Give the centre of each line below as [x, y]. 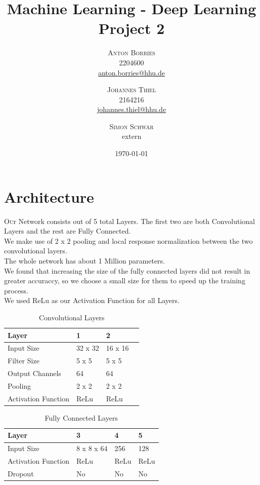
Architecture [49, 196]
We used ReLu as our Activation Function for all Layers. [92, 300]
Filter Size [24, 361]
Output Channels [34, 373]
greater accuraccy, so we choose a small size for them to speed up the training [125, 281]
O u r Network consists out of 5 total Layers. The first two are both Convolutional [129, 221]
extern [132, 136]
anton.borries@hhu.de [132, 72]
